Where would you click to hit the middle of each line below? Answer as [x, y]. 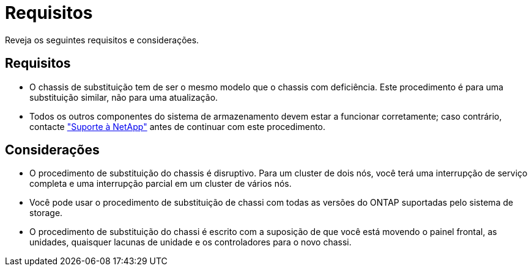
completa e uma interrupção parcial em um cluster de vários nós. [161, 184]
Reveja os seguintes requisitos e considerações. [102, 40]
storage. [46, 213]
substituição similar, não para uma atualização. [124, 97]
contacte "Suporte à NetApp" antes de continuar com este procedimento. [178, 126]
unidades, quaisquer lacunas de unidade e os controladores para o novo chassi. [190, 242]
